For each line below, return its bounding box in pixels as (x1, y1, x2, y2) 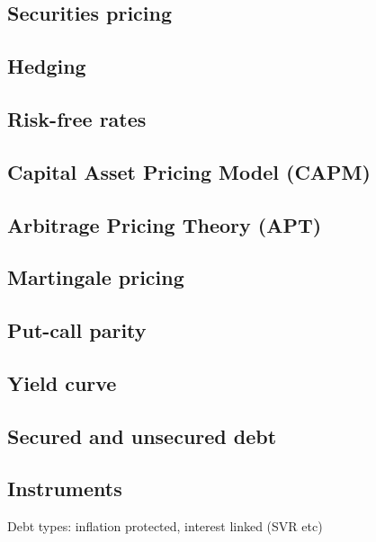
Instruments (7, 475, 122, 502)
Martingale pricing (7, 263, 184, 291)
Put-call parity (7, 316, 147, 344)
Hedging (7, 52, 86, 80)
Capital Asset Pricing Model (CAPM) (7, 157, 371, 185)
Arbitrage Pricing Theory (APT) (7, 210, 322, 238)
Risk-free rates (7, 104, 147, 132)
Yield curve (7, 369, 117, 396)
